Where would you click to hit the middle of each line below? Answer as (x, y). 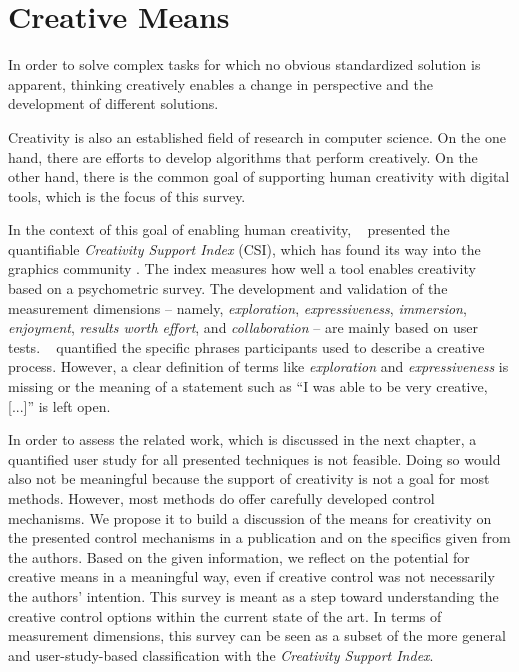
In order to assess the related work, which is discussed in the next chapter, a (242, 439)
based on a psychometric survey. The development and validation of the (228, 288)
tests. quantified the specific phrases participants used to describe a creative (246, 346)
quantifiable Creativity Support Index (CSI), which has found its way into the (244, 248)
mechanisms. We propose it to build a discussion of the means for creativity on (250, 517)
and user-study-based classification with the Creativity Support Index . (221, 654)
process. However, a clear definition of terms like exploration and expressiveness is (258, 366)
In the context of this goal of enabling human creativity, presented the (229, 229)
